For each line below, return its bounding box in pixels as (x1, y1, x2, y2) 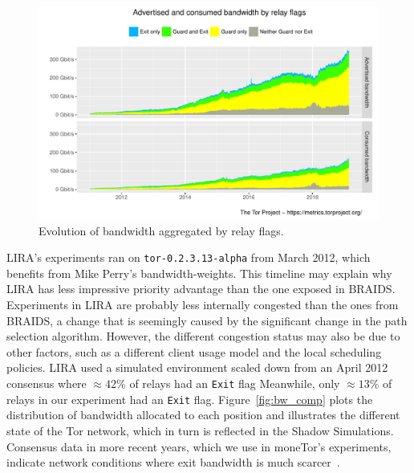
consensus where (6, 375, 87, 391)
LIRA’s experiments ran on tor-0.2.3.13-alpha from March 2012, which (6, 249, 371, 266)
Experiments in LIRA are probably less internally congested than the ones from (6, 296, 399, 313)
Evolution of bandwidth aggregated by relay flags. (39, 222, 284, 239)
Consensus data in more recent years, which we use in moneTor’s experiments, (6, 438, 392, 455)
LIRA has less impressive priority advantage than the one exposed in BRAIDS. (6, 280, 396, 297)
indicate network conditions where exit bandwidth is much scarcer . (6, 454, 340, 471)
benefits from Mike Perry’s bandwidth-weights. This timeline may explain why (6, 264, 392, 281)
